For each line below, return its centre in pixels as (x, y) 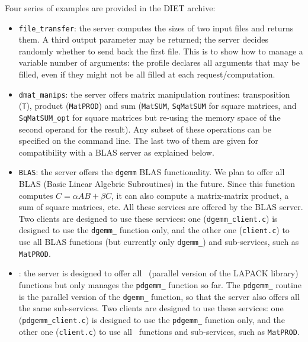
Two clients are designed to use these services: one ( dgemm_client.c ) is (148, 218)
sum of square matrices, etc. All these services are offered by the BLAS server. (161, 207)
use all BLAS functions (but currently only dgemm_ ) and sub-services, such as (159, 242)
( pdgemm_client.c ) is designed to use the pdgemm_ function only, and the (152, 319)
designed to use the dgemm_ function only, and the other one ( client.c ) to (154, 230)
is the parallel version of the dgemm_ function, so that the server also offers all (159, 296)
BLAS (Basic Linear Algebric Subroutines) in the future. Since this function (157, 184)
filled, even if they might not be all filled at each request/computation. (147, 74)
